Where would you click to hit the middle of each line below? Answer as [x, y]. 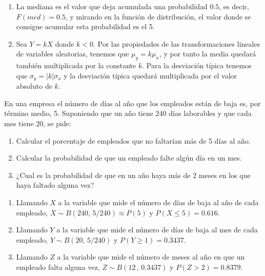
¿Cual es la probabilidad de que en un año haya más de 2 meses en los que [133, 175]
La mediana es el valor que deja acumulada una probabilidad [112, 6]
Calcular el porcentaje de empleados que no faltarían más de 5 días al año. [133, 140]
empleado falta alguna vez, [58, 267]
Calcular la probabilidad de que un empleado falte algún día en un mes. [129, 158]
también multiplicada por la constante [76, 65]
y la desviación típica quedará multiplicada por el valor [150, 75]
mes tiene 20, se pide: [38, 123]
